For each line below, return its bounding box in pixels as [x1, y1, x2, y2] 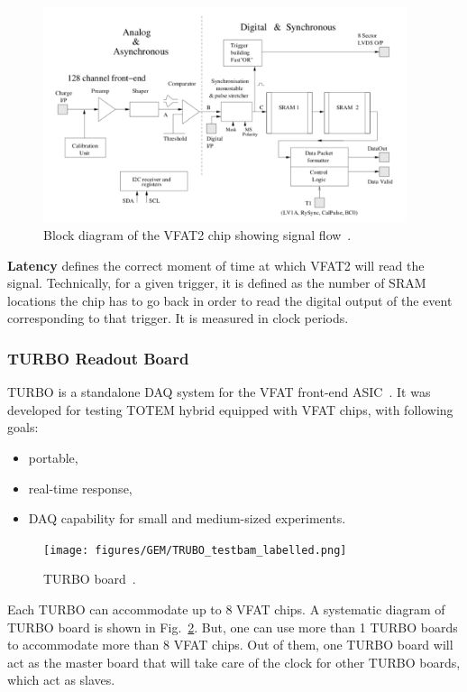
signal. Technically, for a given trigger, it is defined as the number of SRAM [7, 273, 426, 292]
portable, [28, 447, 78, 466]
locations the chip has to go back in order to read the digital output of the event [7, 291, 453, 309]
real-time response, [28, 478, 133, 497]
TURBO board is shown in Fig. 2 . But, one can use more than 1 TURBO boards [7, 617, 458, 636]
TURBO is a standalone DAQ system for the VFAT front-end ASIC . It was [7, 383, 431, 401]
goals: [7, 418, 39, 437]
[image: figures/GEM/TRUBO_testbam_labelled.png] [43, 543, 347, 557]
